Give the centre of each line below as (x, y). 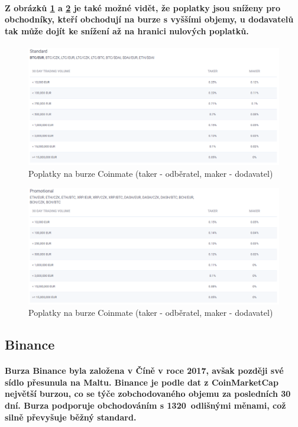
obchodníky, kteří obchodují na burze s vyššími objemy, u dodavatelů (149, 19)
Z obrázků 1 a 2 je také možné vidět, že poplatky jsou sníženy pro (142, 7)
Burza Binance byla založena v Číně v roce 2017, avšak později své (144, 371)
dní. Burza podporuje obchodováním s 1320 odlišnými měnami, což (145, 405)
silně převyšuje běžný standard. (71, 417)
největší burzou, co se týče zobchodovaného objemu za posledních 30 (148, 394)
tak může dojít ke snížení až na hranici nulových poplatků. (127, 30)
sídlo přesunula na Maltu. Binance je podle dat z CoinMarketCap (142, 382)
